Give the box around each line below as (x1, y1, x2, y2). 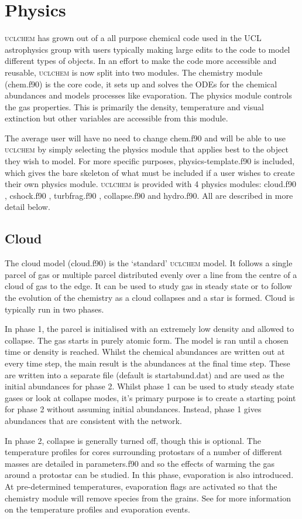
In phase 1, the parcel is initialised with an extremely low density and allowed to (5, 323, 294, 335)
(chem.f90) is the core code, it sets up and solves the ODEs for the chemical (5, 77, 277, 90)
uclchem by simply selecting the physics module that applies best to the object (5, 143, 289, 155)
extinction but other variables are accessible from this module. (5, 112, 228, 124)
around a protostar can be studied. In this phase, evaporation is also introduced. (5, 469, 294, 481)
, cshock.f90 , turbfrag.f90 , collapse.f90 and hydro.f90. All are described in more (5, 189, 293, 201)
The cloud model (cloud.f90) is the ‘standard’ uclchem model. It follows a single (5, 257, 293, 269)
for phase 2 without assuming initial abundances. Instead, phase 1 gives (5, 403, 262, 415)
